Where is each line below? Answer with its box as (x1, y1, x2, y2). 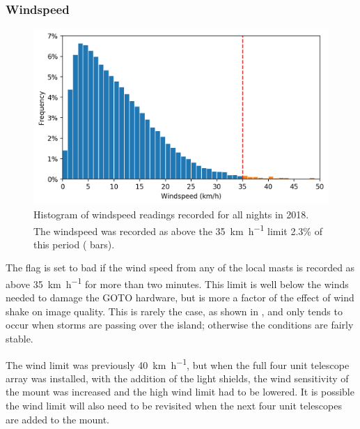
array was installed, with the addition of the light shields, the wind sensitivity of (6, 370, 349, 385)
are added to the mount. (6, 412, 109, 426)
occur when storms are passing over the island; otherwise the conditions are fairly (6, 317, 354, 332)
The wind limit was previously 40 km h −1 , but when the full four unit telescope (6, 355, 350, 372)
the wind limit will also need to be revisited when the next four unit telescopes (6, 398, 342, 413)
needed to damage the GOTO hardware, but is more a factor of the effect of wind (6, 290, 354, 305)
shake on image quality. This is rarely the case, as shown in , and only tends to (6, 303, 343, 318)
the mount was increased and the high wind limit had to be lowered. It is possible (6, 384, 354, 399)
